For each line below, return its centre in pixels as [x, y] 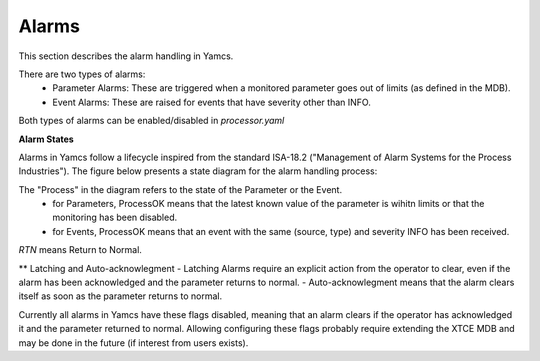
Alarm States [46, 139]
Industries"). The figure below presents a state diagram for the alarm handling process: [198, 171]
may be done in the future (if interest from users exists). [133, 342]
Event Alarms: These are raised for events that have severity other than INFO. [212, 102]
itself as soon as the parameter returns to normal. [120, 296]
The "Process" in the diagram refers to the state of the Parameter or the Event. [180, 189]
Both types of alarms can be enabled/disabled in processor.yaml [151, 121]
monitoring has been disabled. [115, 217]
